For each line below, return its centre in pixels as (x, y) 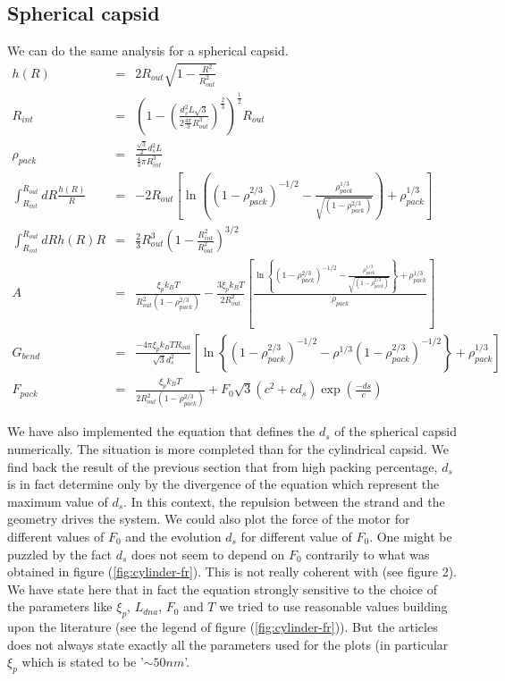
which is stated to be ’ (83, 662)
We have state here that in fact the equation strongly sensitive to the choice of (223, 589)
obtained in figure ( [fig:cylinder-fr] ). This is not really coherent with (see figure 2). (232, 572)
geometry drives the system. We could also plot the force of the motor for (209, 519)
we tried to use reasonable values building (333, 606)
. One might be (411, 536)
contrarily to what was (368, 554)
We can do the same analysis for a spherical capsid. (148, 50)
